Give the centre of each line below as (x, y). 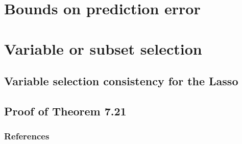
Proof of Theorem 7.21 (65, 111)
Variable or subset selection (103, 48)
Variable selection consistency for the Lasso (121, 81)
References (27, 136)
